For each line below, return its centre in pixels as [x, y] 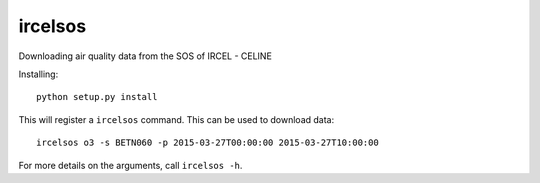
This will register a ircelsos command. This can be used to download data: [176, 119]
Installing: [38, 74]
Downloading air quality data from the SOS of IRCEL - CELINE [145, 56]
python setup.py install [97, 97]
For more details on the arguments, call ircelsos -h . [130, 165]
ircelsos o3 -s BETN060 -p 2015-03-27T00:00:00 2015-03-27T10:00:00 [207, 143]
